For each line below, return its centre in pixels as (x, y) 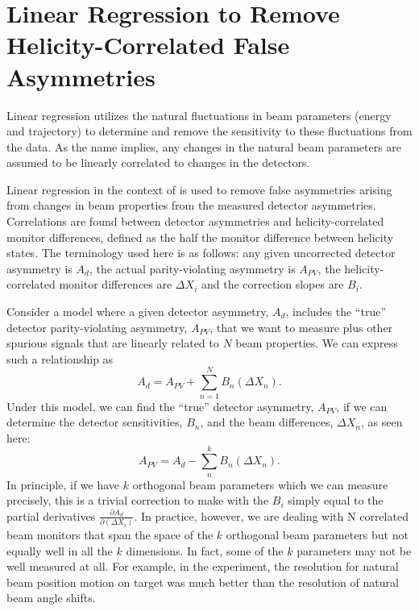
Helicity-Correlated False (148, 45)
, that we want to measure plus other (301, 327)
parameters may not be (354, 550)
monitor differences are (116, 284)
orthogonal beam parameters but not (317, 535)
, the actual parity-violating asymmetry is (192, 268)
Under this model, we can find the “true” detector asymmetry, (160, 406)
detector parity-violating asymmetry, (97, 327)
